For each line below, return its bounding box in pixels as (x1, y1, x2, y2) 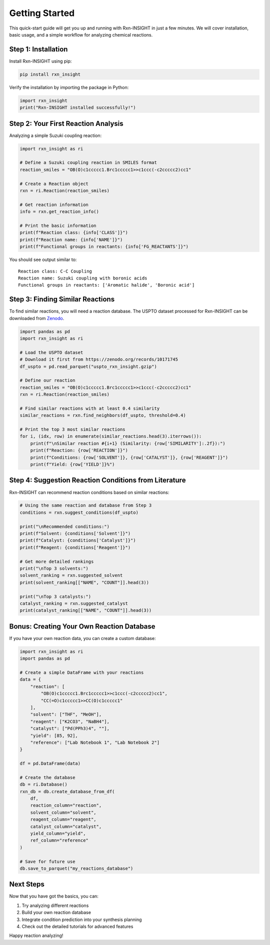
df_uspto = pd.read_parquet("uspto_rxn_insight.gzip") (19, 363, 157, 369)
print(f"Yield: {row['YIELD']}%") (30, 461, 115, 467)
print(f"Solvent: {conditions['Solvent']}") (19, 530, 131, 536)
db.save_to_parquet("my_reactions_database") (19, 865, 133, 871)
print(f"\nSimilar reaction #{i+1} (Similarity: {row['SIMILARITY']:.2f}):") (30, 440, 226, 446)
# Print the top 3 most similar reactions (19, 426, 125, 432)
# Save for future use (19, 858, 75, 864)
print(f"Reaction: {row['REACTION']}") (30, 447, 128, 453)
